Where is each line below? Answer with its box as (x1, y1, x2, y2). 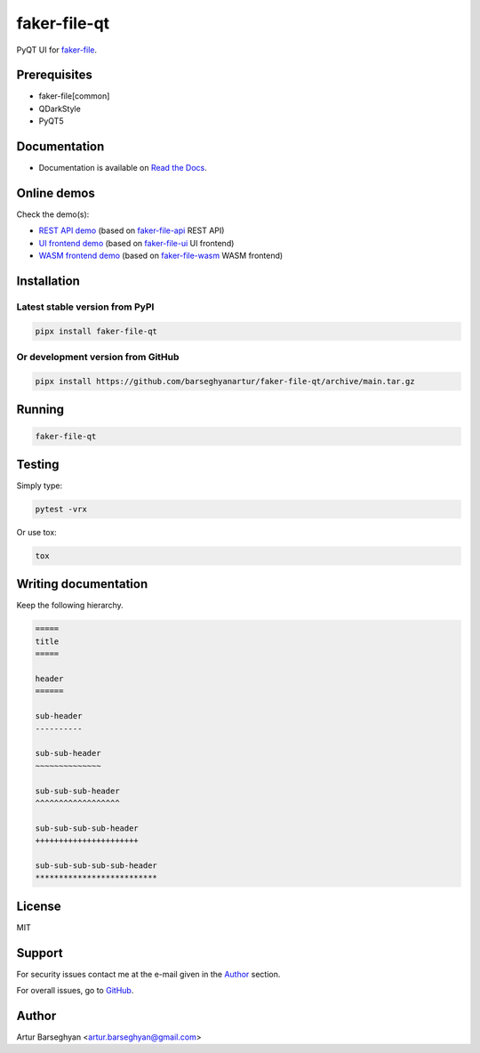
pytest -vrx (35, 504, 88, 514)
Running (16, 402, 65, 417)
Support (16, 945, 63, 961)
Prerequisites (16, 68, 92, 83)
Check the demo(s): (16, 209, 90, 220)
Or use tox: (16, 526, 57, 537)
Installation (16, 274, 80, 289)
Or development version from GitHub (16, 351, 180, 364)
